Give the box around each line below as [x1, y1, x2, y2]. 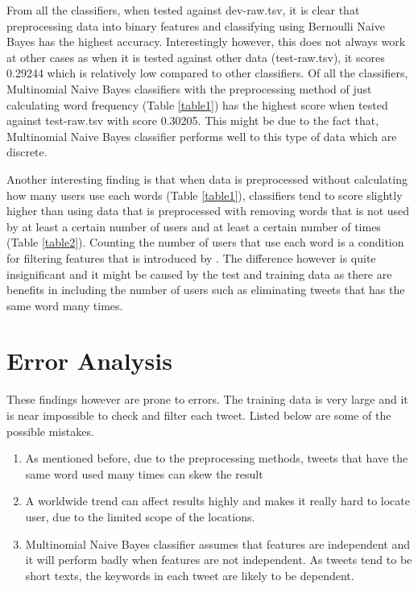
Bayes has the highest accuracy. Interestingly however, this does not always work [6, 33, 406, 50]
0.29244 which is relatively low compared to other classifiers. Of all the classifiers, [6, 64, 408, 81]
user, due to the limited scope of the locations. [25, 508, 255, 525]
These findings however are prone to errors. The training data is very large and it [6, 391, 408, 408]
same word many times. [6, 297, 123, 313]
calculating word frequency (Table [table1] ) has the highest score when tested [6, 96, 388, 113]
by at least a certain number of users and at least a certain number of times [6, 218, 381, 234]
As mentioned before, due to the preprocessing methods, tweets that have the [25, 450, 408, 467]
